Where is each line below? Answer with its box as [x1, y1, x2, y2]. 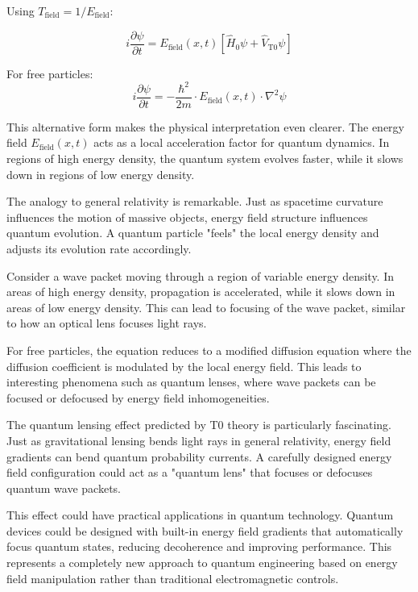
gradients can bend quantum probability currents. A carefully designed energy [6, 448, 392, 465]
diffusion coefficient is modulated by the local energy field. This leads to [6, 357, 362, 374]
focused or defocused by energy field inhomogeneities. [6, 389, 270, 406]
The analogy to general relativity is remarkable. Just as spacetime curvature [6, 193, 383, 210]
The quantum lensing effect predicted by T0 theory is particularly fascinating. [6, 416, 391, 433]
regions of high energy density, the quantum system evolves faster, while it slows [6, 150, 404, 166]
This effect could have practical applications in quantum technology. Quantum [6, 507, 394, 523]
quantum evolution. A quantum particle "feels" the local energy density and [6, 224, 379, 241]
